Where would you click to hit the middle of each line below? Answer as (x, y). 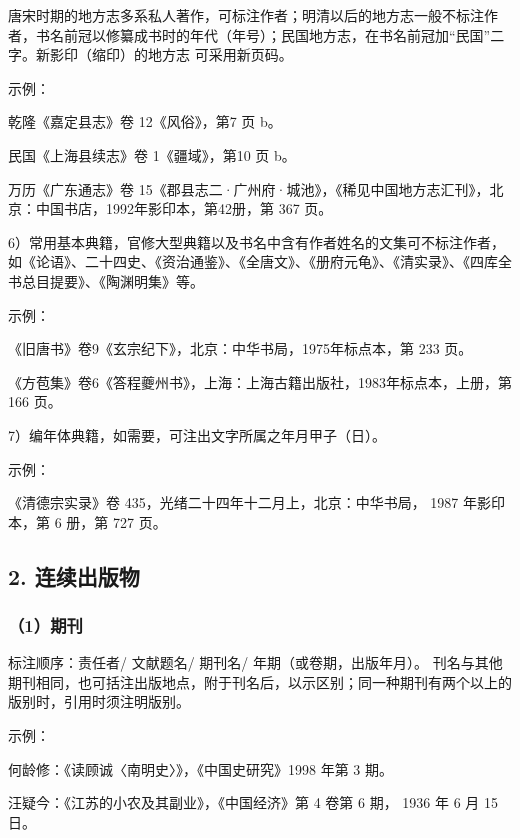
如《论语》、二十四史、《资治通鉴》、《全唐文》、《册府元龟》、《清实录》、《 (239, 261)
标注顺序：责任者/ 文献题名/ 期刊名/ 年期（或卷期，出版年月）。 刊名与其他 (255, 662)
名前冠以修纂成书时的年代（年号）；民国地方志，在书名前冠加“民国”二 (277, 34)
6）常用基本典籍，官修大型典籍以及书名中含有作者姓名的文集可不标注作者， (256, 241)
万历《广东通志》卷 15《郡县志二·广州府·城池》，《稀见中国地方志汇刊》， (249, 188)
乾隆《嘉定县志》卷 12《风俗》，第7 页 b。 (145, 121)
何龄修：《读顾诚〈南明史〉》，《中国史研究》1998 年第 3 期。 (200, 768)
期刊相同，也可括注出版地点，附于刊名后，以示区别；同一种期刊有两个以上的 (260, 681)
